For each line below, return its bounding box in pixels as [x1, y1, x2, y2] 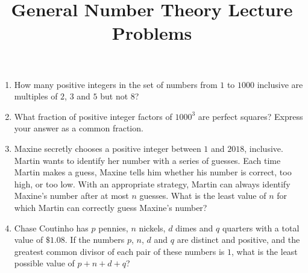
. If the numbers [64, 233, 125, 246]
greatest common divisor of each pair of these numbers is [14, 245, 225, 257]
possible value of [14, 257, 75, 269]
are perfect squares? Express [198, 110, 303, 122]
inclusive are [257, 78, 303, 90]
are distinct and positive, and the [177, 233, 300, 246]
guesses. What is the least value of [139, 189, 266, 202]
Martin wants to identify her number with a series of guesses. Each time [14, 154, 281, 166]
